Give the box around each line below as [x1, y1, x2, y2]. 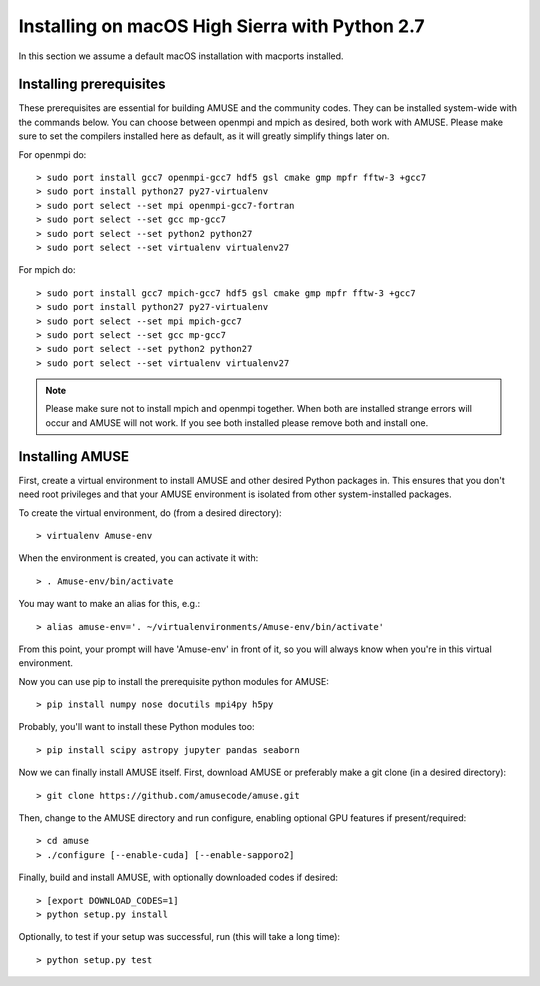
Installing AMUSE [18, 448, 130, 465]
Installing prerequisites [18, 76, 166, 93]
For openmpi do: [18, 148, 87, 160]
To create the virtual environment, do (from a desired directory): [18, 506, 282, 519]
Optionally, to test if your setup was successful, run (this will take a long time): [18, 931, 340, 943]
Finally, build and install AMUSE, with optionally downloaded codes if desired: [18, 871, 339, 884]
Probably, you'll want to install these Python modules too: [18, 721, 255, 733]
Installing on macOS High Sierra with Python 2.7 [18, 15, 425, 37]
